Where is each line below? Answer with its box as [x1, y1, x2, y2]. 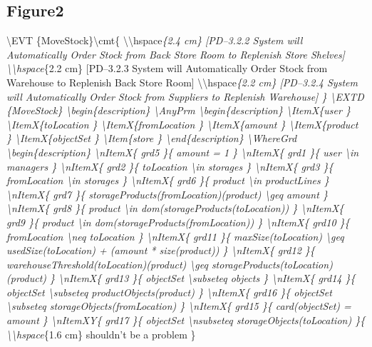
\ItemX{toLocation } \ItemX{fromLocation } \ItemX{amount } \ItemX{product [6, 116, 358, 131]
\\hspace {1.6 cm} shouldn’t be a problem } [6, 326, 196, 341]
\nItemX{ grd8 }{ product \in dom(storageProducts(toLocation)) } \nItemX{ [6, 201, 344, 216]
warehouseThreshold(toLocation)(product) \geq [6, 256, 208, 271]
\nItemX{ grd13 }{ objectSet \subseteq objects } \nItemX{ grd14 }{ [58, 271, 356, 286]
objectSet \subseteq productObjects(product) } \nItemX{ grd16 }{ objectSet [6, 284, 332, 299]
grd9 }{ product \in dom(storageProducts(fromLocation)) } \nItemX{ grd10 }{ [6, 214, 350, 229]
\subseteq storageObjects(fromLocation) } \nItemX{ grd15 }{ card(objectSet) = [6, 298, 351, 313]
